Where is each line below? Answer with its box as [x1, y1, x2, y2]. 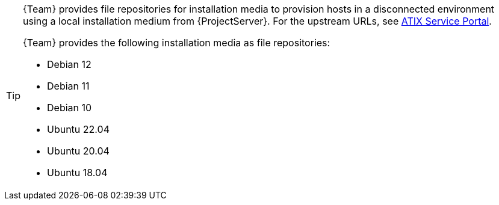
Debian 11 [47, 80, 90, 92]
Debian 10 [47, 102, 92, 114]
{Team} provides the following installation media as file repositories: [23, 37, 330, 49]
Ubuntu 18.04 [47, 167, 108, 179]
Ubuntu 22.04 [47, 123, 110, 135]
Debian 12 [47, 58, 91, 70]
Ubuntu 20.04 [47, 145, 110, 157]
